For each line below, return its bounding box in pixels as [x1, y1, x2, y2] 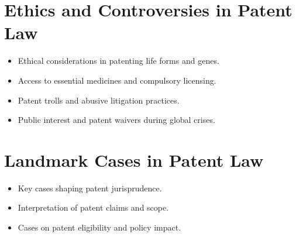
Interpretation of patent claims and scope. [18, 201, 169, 214]
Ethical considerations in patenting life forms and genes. [18, 54, 219, 67]
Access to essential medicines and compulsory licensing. [18, 74, 216, 86]
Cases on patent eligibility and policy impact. [18, 221, 181, 233]
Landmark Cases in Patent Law [4, 147, 264, 171]
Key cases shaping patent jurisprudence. [18, 181, 162, 194]
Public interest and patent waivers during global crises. [18, 114, 215, 126]
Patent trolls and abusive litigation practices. [18, 94, 180, 106]
